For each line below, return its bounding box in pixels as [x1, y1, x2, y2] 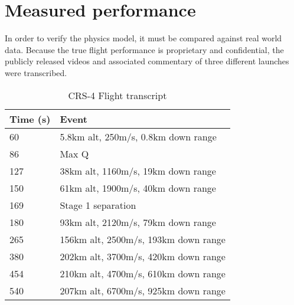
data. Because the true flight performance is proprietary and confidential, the [5, 43, 284, 55]
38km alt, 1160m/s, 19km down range [60, 163, 216, 178]
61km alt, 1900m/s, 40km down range [60, 181, 216, 195]
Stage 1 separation [60, 198, 136, 212]
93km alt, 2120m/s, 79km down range [60, 215, 216, 229]
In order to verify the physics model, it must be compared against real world [5, 32, 282, 44]
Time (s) [9, 111, 51, 126]
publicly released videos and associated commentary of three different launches [5, 55, 289, 67]
